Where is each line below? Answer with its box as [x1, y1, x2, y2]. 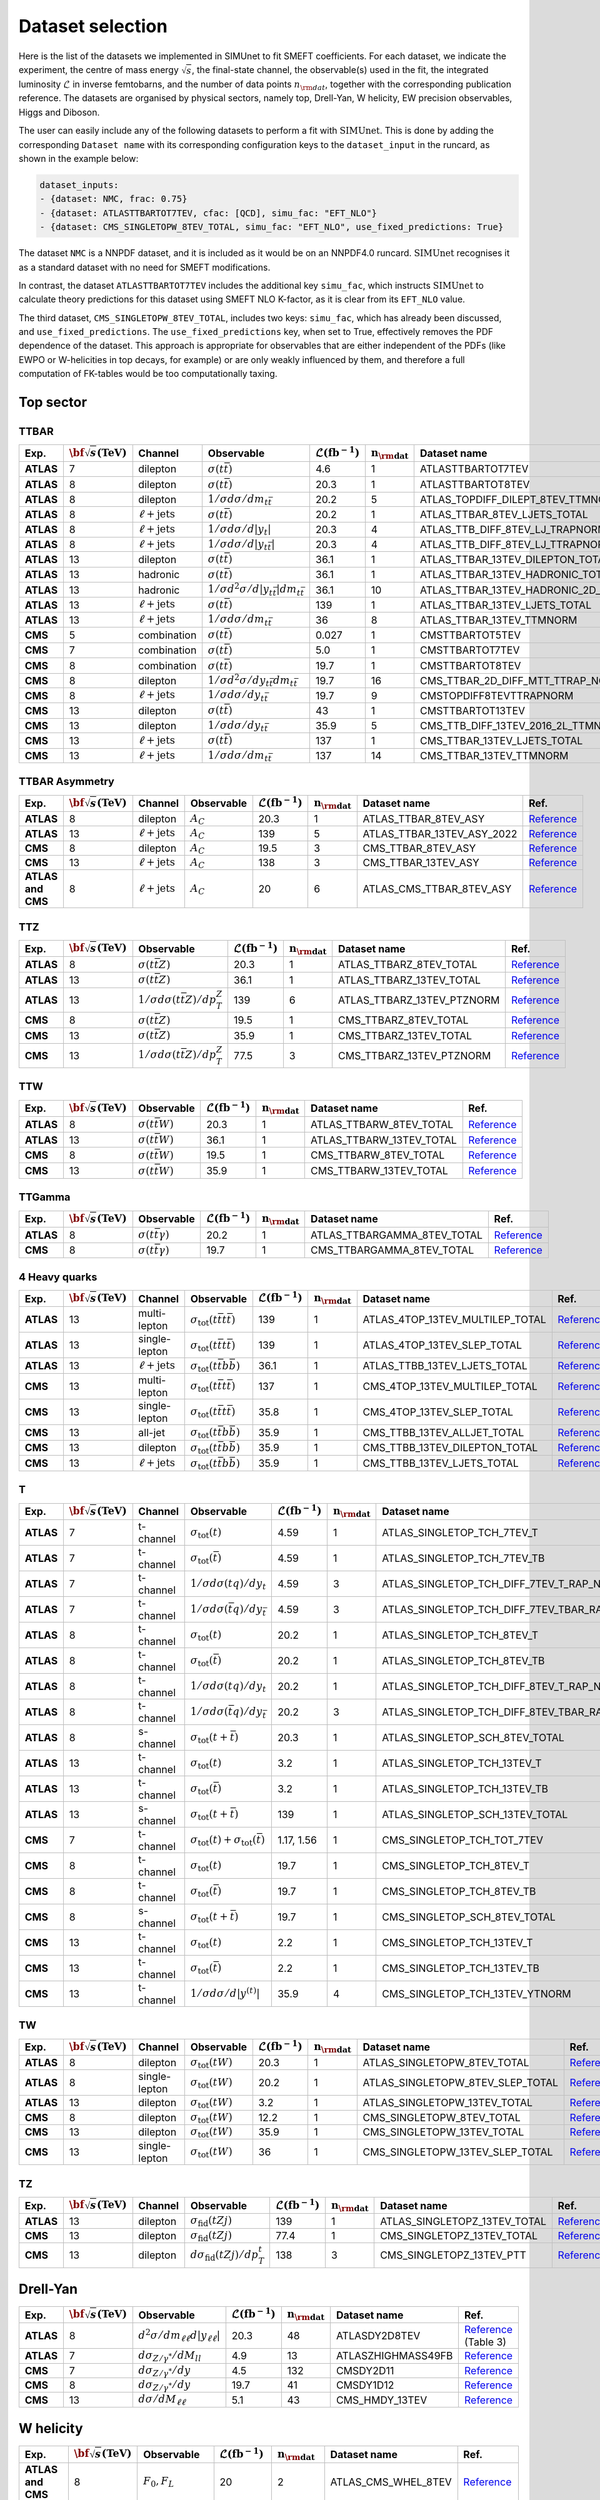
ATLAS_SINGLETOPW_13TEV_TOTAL [362, 2096, 534, 2110]
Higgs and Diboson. [18, 106, 100, 118]
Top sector [18, 394, 88, 411]
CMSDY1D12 [335, 2378, 395, 2392]
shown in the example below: [18, 152, 139, 164]
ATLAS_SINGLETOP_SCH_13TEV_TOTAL [381, 1807, 569, 1821]
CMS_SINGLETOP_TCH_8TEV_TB [381, 1884, 537, 1898]
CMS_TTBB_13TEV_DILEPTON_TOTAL [362, 1441, 539, 1455]
